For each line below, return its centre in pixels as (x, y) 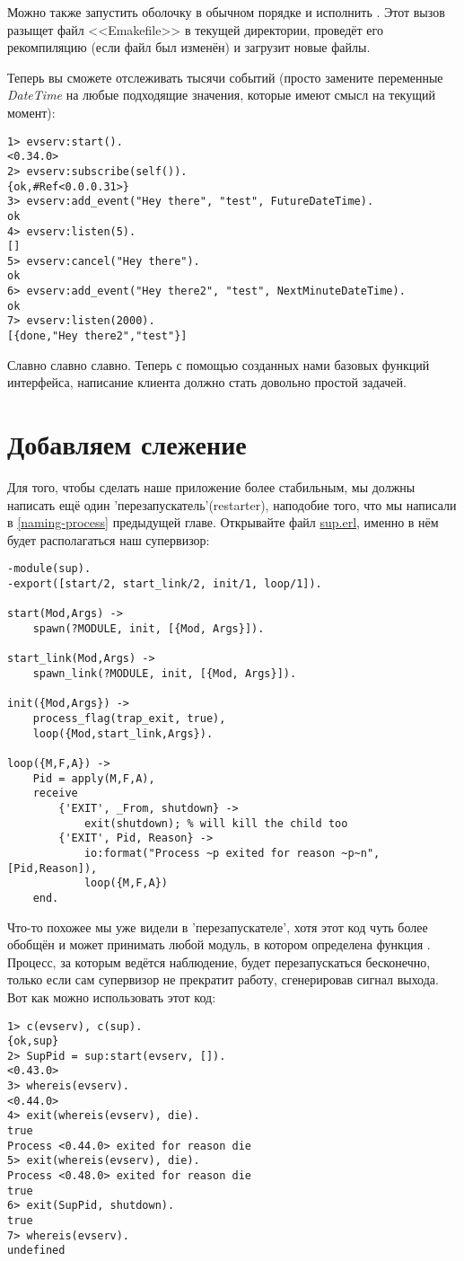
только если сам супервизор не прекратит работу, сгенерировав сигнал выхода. (223, 979)
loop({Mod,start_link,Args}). (123, 733)
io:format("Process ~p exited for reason (210, 853)
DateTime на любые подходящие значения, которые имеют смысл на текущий (221, 95)
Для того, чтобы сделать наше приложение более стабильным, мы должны (211, 487)
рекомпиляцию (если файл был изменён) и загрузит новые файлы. (189, 47)
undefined (36, 1251)
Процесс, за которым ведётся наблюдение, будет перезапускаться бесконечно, (219, 961)
